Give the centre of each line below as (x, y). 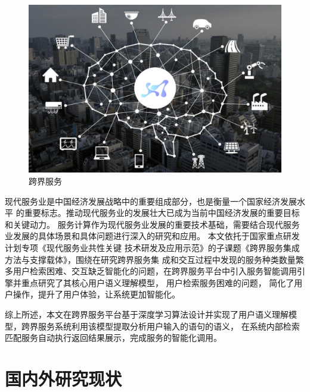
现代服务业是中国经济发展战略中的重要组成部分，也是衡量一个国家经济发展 (151, 201)
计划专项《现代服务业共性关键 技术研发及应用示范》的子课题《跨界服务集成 (152, 247)
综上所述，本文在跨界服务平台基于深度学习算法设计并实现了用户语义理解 (147, 314)
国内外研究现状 (63, 378)
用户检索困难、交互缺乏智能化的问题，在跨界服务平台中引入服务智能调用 (155, 271)
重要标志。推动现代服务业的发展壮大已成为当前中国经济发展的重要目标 (162, 213)
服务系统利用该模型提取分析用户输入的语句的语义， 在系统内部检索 (169, 326)
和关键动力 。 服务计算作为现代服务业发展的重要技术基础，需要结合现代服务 (152, 224)
